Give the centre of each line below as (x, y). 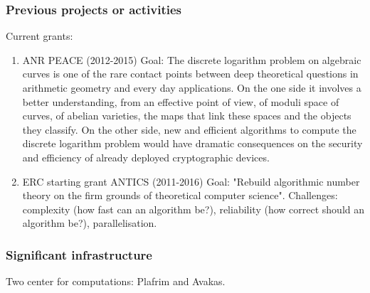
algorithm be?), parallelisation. (90, 223)
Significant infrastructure (79, 254)
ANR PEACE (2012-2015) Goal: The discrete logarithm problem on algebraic (192, 59)
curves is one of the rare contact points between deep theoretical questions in (190, 74)
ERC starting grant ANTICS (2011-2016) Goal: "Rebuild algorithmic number (191, 181)
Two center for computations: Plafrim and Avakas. (116, 281)
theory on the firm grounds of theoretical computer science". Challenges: (180, 195)
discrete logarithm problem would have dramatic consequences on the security (192, 143)
